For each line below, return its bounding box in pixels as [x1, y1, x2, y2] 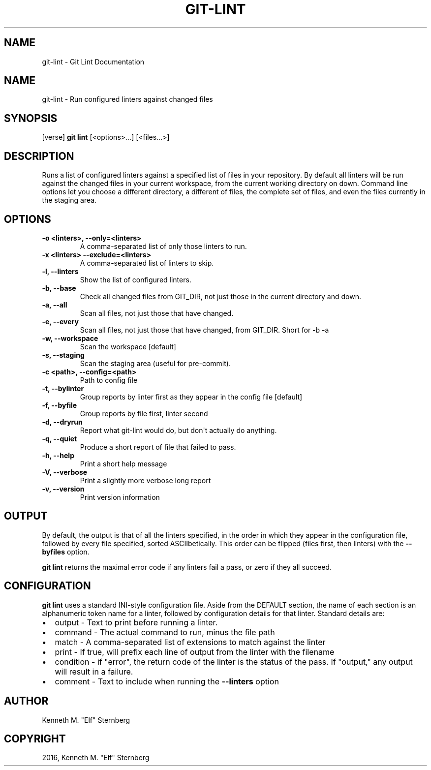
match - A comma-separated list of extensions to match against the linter [55, 637, 326, 647]
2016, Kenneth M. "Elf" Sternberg [42, 753, 150, 762]
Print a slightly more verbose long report [80, 476, 211, 485]
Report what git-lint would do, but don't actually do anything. [80, 426, 277, 434]
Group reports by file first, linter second [80, 409, 208, 418]
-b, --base [42, 283, 76, 292]
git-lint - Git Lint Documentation [42, 57, 145, 66]
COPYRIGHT [4, 732, 66, 745]
